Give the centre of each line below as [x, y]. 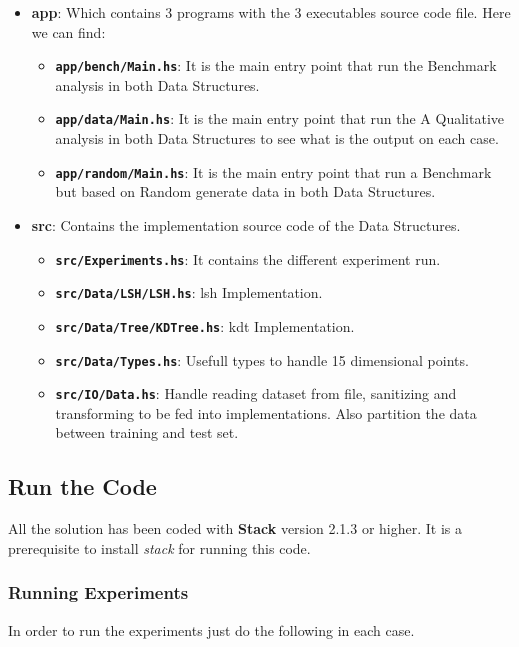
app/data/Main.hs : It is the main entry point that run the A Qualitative [279, 118]
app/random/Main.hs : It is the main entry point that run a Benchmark [273, 171]
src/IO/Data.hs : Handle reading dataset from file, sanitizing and [256, 393]
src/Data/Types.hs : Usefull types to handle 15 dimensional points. [262, 359]
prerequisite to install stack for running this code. [159, 547]
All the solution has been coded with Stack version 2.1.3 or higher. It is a [235, 528]
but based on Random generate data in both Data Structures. [245, 191]
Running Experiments [98, 592]
